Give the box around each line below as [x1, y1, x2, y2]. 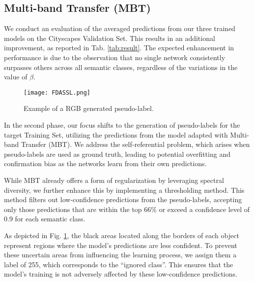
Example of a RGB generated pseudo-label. [24, 103, 154, 113]
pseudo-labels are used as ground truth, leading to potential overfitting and [4, 148, 230, 159]
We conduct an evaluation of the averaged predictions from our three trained [4, 23, 235, 34]
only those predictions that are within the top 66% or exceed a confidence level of [4, 204, 250, 214]
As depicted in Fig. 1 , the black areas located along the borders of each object [4, 230, 239, 240]
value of [4, 71, 28, 82]
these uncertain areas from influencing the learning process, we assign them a [4, 249, 237, 260]
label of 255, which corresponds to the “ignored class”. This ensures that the [4, 259, 233, 269]
